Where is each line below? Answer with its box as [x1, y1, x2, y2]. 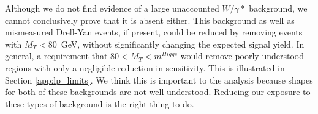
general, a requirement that [5, 49, 108, 62]
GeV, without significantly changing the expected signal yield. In [61, 37, 305, 50]
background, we [249, 2, 308, 14]
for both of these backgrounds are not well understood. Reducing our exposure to [5, 85, 311, 98]
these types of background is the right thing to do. [5, 97, 194, 110]
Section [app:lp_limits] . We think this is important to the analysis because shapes [5, 73, 313, 86]
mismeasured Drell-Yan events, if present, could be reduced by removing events [5, 26, 303, 38]
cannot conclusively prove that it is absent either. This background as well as [5, 13, 295, 26]
